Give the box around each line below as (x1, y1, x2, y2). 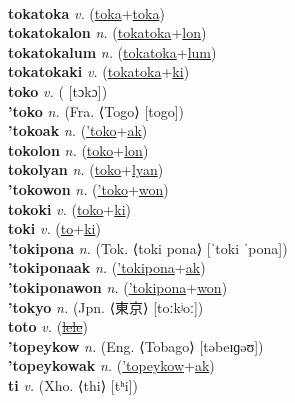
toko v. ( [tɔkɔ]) (8, 80, 108, 101)
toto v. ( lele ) (8, 316, 88, 337)
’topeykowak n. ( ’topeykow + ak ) (8, 355, 215, 376)
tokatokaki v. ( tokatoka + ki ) (8, 61, 190, 82)
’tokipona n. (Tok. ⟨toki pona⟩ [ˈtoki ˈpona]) (8, 237, 288, 258)
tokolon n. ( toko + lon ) (8, 139, 149, 160)
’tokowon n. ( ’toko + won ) (8, 178, 169, 199)
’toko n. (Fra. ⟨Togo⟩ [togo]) (8, 100, 185, 121)
